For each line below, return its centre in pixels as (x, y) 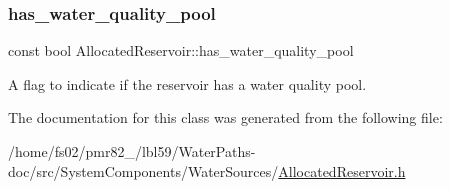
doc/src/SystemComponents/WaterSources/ (143, 170)
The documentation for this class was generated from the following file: (225, 117)
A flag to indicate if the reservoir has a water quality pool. (187, 83)
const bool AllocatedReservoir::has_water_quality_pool (181, 50)
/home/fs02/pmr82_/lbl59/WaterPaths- (132, 151)
